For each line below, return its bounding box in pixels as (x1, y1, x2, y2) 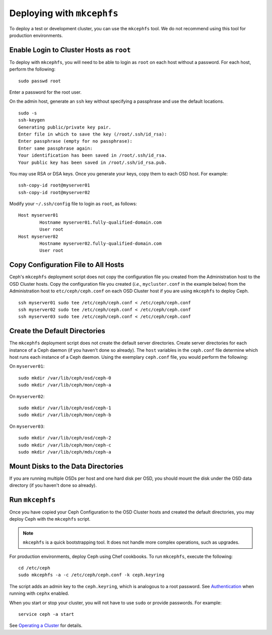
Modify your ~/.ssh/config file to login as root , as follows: (9, 201, 137, 207)
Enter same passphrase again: (18, 145, 93, 151)
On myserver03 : (9, 423, 45, 429)
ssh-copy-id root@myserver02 (18, 189, 90, 195)
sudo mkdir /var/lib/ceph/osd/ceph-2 (18, 435, 112, 441)
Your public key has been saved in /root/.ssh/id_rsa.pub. (18, 159, 167, 165)
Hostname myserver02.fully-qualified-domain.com (39, 241, 162, 246)
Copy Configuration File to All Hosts (9, 261, 124, 269)
